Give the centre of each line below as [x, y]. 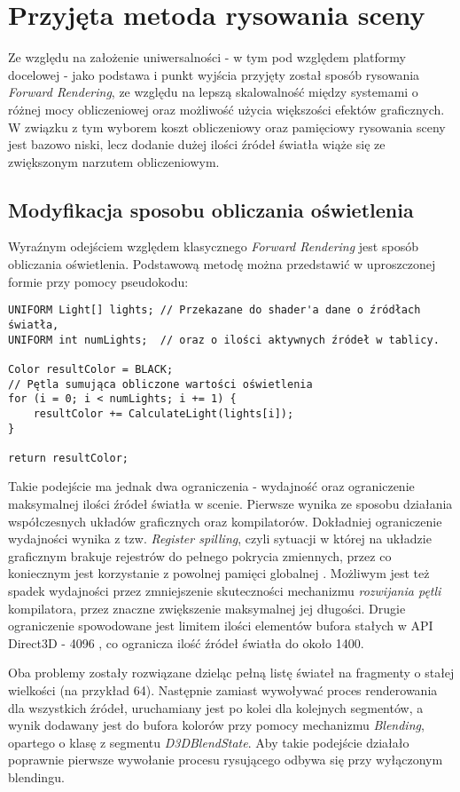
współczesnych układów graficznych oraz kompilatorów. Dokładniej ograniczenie [225, 521]
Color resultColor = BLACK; [91, 369]
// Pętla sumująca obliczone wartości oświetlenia [160, 384]
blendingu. [36, 776]
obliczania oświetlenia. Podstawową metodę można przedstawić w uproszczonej [222, 264]
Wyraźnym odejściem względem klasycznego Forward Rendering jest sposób [213, 246]
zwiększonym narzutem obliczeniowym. [114, 161]
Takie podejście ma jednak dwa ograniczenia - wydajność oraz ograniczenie [211, 486]
